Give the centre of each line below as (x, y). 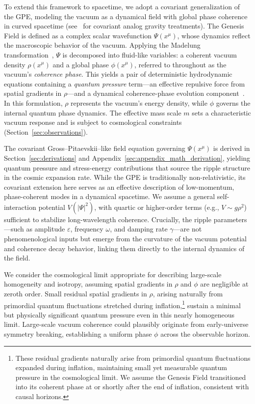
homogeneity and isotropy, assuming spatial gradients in (88, 284)
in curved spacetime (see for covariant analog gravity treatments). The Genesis (124, 26)
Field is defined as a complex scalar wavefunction (78, 35)
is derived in (231, 148)
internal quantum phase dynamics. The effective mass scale (93, 112)
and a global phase (81, 64)
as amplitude (46, 229)
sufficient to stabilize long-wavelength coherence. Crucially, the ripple (108, 219)
